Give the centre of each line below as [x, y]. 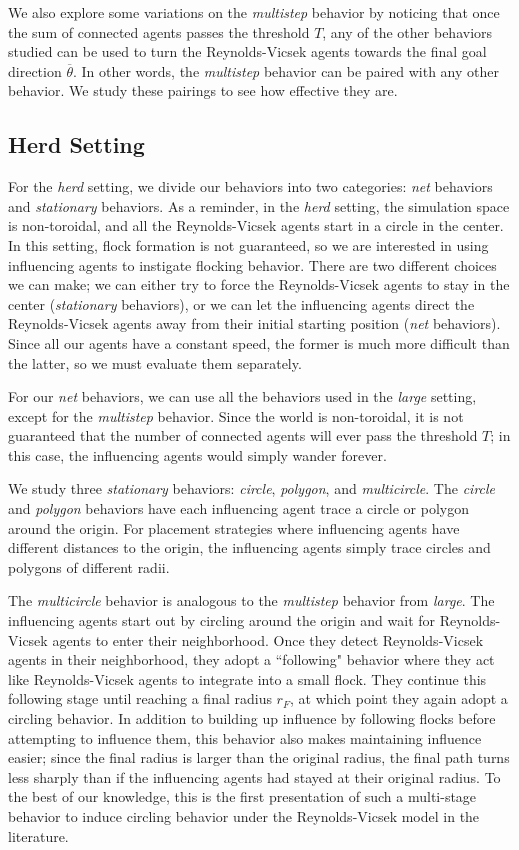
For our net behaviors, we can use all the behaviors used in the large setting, [242, 396]
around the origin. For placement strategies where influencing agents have [234, 527]
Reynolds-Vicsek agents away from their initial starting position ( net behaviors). [254, 323]
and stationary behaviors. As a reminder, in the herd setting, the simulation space [259, 205]
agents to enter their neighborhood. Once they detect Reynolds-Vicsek [268, 639]
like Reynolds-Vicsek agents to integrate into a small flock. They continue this [247, 678]
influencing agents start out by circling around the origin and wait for [222, 620]
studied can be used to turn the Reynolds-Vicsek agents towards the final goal [247, 51]
